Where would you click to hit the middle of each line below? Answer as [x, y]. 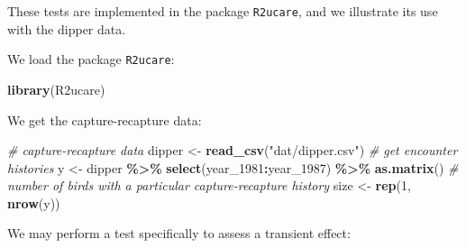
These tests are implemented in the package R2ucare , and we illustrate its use [223, 11]
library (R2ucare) [56, 89]
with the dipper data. [67, 28]
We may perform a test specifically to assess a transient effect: [179, 233]
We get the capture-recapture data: [105, 119]
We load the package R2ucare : [91, 59]
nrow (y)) [34, 202]
